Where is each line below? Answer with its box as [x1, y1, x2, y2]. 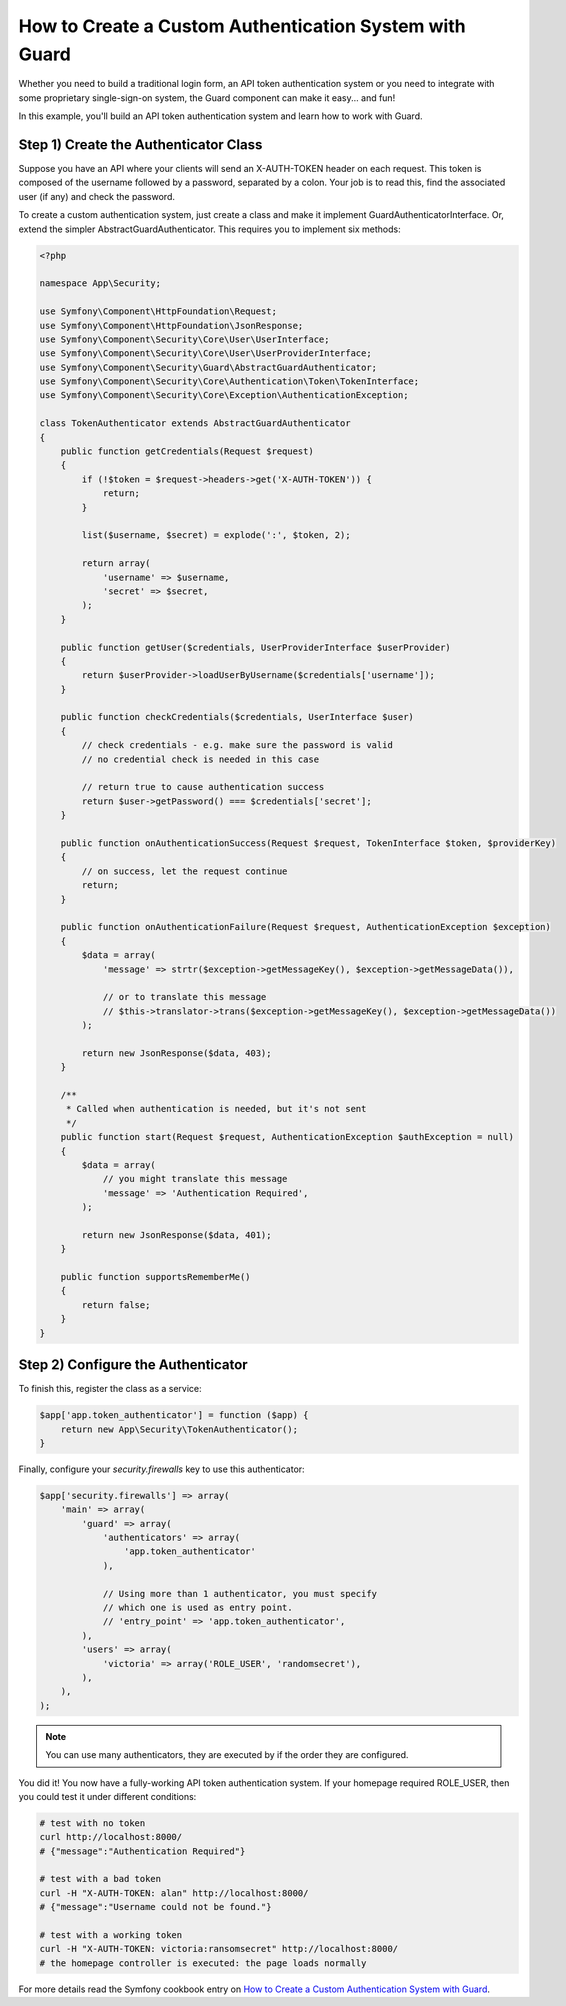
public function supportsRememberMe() [60, 1271, 251, 1283]
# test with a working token [39, 1930, 183, 1941]
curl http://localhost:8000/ [39, 1831, 183, 1843]
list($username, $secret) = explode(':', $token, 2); [81, 530, 351, 541]
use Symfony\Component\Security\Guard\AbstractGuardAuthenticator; [39, 361, 378, 373]
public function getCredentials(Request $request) [60, 446, 314, 457]
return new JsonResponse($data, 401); [81, 1229, 272, 1240]
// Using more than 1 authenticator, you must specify [102, 1588, 378, 1599]
